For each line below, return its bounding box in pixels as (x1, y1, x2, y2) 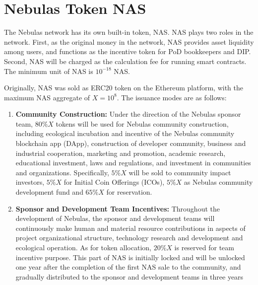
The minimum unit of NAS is (4, 66, 93, 76)
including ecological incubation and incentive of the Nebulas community (15, 128, 235, 139)
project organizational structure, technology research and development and (15, 232, 243, 243)
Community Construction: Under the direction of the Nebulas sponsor (15, 109, 241, 119)
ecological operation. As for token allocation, (15, 242, 151, 252)
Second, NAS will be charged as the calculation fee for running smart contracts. (4, 56, 247, 66)
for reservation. (106, 187, 152, 197)
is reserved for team (174, 242, 234, 252)
